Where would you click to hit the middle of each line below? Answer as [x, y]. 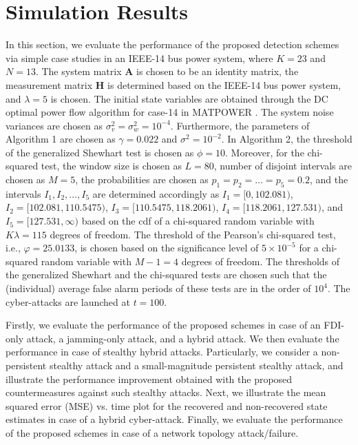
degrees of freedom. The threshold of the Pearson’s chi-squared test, [193, 234]
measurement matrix [49, 84]
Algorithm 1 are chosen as [61, 139]
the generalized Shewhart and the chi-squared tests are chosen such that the [166, 275]
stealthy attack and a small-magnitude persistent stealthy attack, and [196, 365]
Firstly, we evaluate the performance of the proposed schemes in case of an [163, 325]
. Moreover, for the [265, 152]
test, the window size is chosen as [111, 166]
